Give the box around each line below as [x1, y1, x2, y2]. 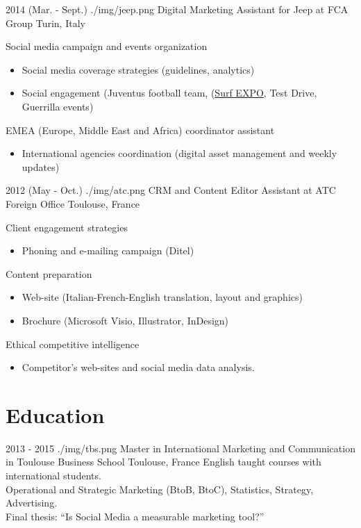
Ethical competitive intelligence [6, 336, 140, 351]
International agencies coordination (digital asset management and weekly [22, 146, 337, 160]
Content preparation [6, 266, 92, 281]
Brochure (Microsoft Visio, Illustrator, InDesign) [22, 313, 229, 327]
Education [6, 400, 105, 429]
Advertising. [6, 495, 58, 510]
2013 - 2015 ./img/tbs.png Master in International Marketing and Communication [6, 440, 355, 455]
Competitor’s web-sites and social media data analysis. [22, 360, 255, 374]
